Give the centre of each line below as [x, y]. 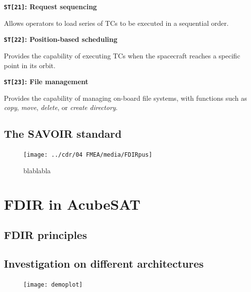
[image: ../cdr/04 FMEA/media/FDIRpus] [88, 155]
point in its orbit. [30, 65]
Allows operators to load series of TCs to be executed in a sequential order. [116, 23]
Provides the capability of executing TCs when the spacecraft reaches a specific [122, 55]
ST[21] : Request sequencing [51, 6]
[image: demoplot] [53, 284]
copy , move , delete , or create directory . [61, 107]
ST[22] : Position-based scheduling [61, 39]
